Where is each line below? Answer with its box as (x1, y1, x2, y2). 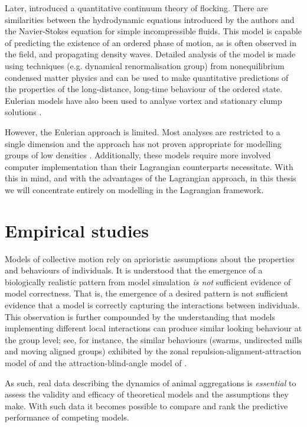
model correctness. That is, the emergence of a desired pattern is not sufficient (5, 287, 289, 299)
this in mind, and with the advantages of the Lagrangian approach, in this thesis (5, 172, 296, 184)
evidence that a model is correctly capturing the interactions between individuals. (5, 299, 300, 311)
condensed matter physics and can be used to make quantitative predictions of (5, 71, 289, 83)
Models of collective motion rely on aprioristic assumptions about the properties (5, 252, 295, 265)
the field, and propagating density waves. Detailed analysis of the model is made (5, 48, 296, 60)
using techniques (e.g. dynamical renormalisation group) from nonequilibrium (5, 59, 285, 71)
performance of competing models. (5, 411, 129, 423)
